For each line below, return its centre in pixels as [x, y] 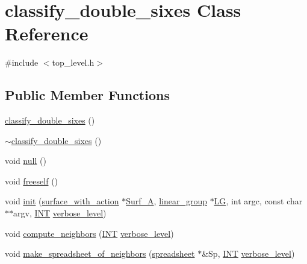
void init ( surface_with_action [62, 201]
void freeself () [32, 181]
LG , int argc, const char [258, 201]
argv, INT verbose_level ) [60, 213]
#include [22, 62]
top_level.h [73, 62]
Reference [47, 33]
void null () [26, 161]
